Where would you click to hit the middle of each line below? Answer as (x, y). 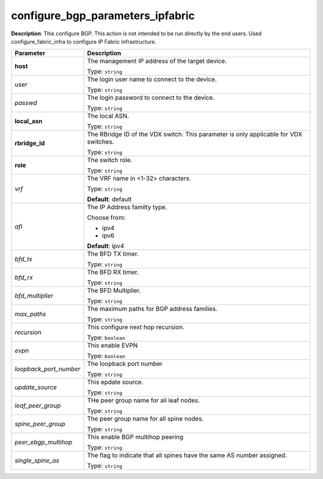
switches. (100, 142)
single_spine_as (37, 460)
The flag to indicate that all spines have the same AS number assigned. (187, 456)
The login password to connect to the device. (151, 97)
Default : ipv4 (106, 246)
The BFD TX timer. (113, 254)
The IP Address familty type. (127, 208)
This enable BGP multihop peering (135, 437)
